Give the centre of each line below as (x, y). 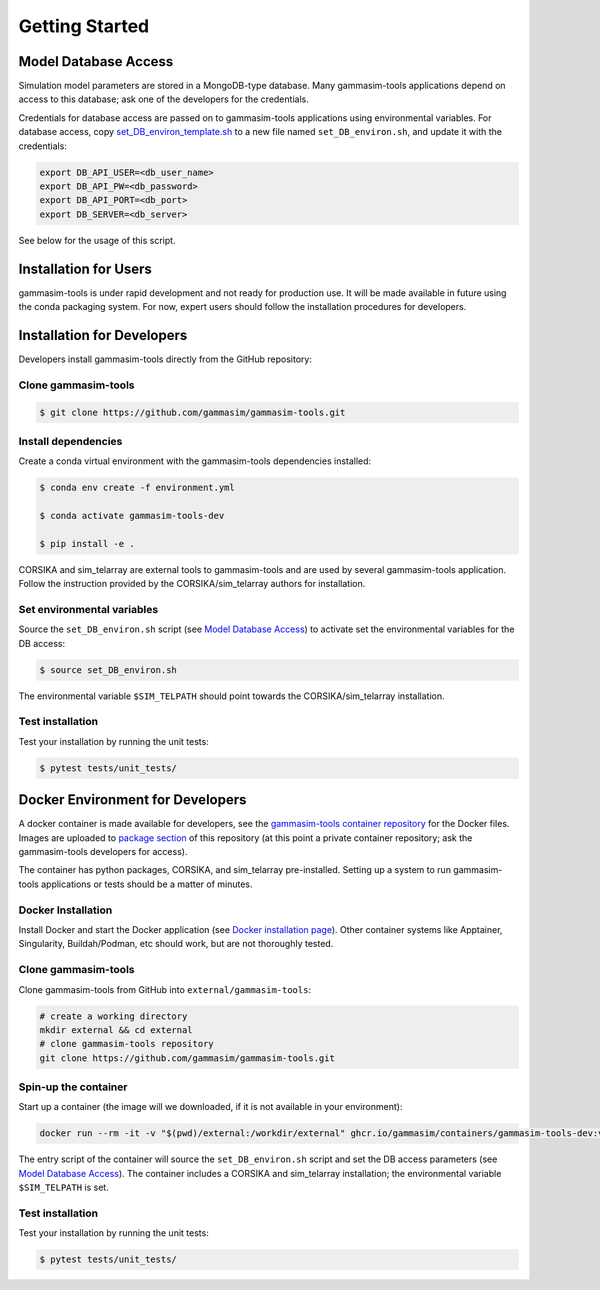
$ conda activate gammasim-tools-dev (132, 516)
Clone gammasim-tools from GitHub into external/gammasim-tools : (165, 989)
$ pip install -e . (87, 543)
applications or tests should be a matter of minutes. (147, 884)
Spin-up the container (73, 1087)
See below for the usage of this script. (97, 240)
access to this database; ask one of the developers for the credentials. (163, 99)
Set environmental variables (88, 609)
